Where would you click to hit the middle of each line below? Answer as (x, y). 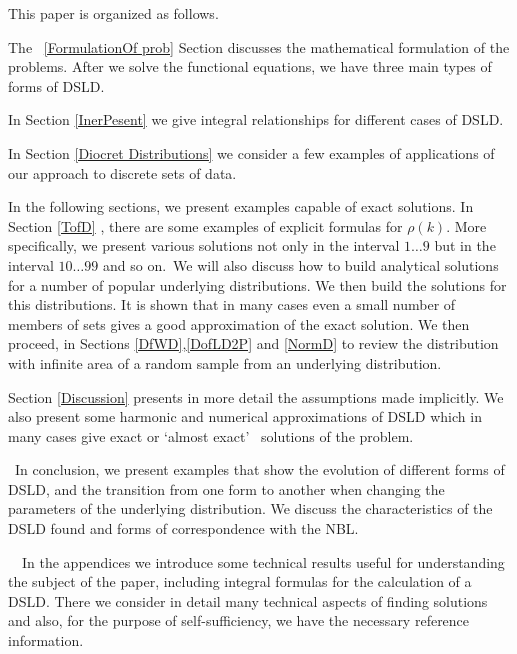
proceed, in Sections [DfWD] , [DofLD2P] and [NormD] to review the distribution (253, 343)
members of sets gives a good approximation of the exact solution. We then (239, 323)
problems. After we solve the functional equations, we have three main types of (250, 66)
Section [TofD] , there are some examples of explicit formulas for (205, 225)
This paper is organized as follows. (113, 13)
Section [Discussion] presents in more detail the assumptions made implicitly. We (256, 396)
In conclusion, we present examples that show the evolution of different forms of (259, 469)
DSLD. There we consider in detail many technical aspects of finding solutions (248, 600)
